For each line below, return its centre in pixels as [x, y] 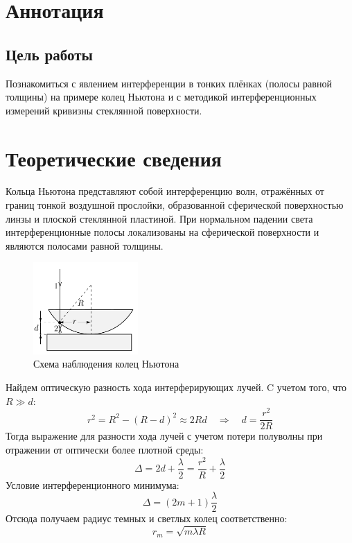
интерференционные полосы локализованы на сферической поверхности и [162, 232]
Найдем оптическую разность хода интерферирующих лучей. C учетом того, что [176, 387]
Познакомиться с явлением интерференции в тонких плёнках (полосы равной [169, 83]
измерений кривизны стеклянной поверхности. [104, 110]
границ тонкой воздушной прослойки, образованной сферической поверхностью [175, 205]
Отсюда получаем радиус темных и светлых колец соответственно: [147, 518]
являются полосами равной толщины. [85, 245]
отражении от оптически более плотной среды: [105, 449]
